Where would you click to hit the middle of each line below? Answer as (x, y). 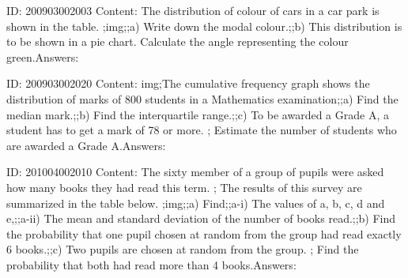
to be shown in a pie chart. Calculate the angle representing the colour (178, 41)
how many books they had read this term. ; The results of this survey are (184, 187)
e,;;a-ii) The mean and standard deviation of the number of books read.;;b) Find (201, 218)
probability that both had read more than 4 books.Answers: (151, 264)
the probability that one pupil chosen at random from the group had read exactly (204, 233)
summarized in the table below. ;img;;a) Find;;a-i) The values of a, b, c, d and (196, 203)
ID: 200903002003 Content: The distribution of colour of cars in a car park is (193, 10)
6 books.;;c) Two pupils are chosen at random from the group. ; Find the (183, 249)
